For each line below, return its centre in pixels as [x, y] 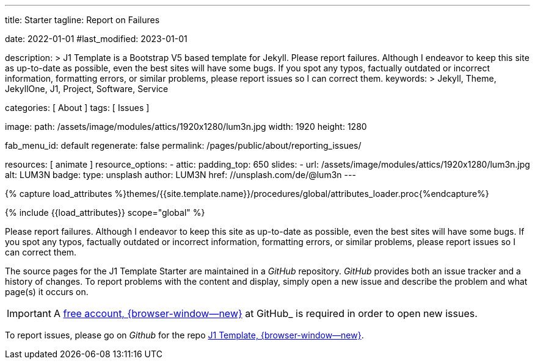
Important [29, 313]
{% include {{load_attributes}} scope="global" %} [105, 212]
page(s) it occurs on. [47, 292]
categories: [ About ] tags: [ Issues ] [77, 108]
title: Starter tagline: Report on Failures [82, 20]
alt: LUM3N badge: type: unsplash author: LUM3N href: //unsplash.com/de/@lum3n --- [180, 175]
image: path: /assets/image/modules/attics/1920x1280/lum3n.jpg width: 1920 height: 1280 [186, 127]
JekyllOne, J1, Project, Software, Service [87, 89]
